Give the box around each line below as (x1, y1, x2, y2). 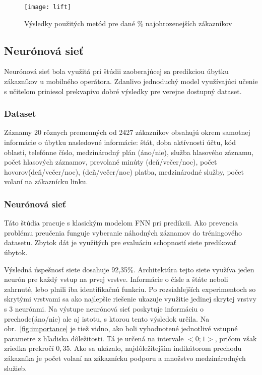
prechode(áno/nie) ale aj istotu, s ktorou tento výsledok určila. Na (4, 313, 210, 324)
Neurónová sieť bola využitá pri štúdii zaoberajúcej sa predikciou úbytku (4, 66, 229, 77)
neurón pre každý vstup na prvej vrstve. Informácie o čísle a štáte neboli (4, 274, 228, 284)
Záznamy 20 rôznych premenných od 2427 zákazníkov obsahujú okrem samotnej (4, 127, 250, 137)
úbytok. (4, 247, 28, 258)
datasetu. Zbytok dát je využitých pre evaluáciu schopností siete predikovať (4, 237, 237, 248)
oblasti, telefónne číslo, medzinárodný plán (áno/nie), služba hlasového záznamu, (4, 146, 254, 157)
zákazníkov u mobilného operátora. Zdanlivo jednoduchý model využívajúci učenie (4, 76, 258, 87)
